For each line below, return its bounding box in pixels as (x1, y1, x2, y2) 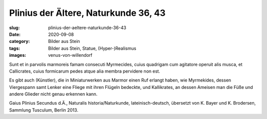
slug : (9, 25, 20, 31)
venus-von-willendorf (48, 52, 92, 58)
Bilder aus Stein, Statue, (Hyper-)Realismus (48, 45, 136, 51)
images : (9, 52, 27, 58)
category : (9, 39, 30, 44)
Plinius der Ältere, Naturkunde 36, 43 (9, 7, 166, 18)
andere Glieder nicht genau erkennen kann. (9, 91, 98, 97)
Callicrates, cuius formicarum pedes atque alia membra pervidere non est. (9, 68, 160, 74)
